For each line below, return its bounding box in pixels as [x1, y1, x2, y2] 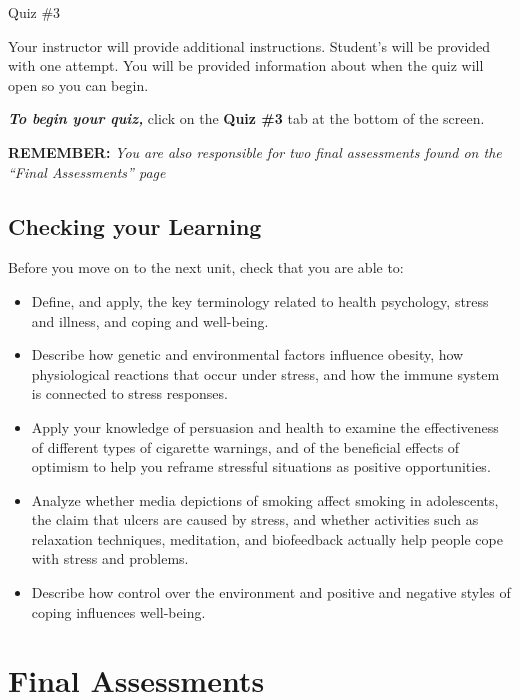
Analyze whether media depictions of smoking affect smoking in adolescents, [31, 489, 499, 510]
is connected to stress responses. [31, 383, 228, 404]
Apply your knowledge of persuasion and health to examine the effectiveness [31, 416, 499, 437]
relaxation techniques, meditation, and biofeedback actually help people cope [31, 528, 503, 549]
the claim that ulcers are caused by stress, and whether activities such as [31, 509, 479, 530]
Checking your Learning [8, 210, 262, 241]
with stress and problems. [31, 548, 189, 569]
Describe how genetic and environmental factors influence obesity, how [31, 344, 464, 365]
